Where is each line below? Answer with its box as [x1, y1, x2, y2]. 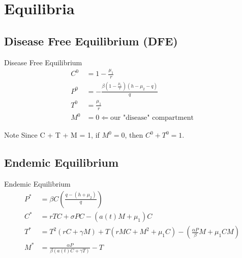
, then [125, 130, 143, 140]
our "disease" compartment [110, 114, 194, 122]
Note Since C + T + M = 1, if [4, 130, 100, 140]
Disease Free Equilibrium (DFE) [4, 33, 178, 48]
